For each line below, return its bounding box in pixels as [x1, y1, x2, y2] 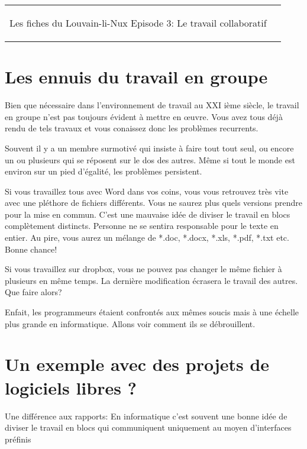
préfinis [5, 432, 31, 445]
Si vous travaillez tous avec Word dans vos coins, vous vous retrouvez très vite [5, 185, 289, 197]
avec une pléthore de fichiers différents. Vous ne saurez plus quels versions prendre [5, 196, 302, 209]
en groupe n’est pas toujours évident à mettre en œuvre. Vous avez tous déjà [5, 110, 283, 122]
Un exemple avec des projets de [5, 352, 270, 376]
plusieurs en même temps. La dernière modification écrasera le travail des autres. [5, 274, 298, 286]
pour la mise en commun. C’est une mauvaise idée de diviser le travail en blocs [5, 208, 290, 220]
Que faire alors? [5, 286, 62, 298]
